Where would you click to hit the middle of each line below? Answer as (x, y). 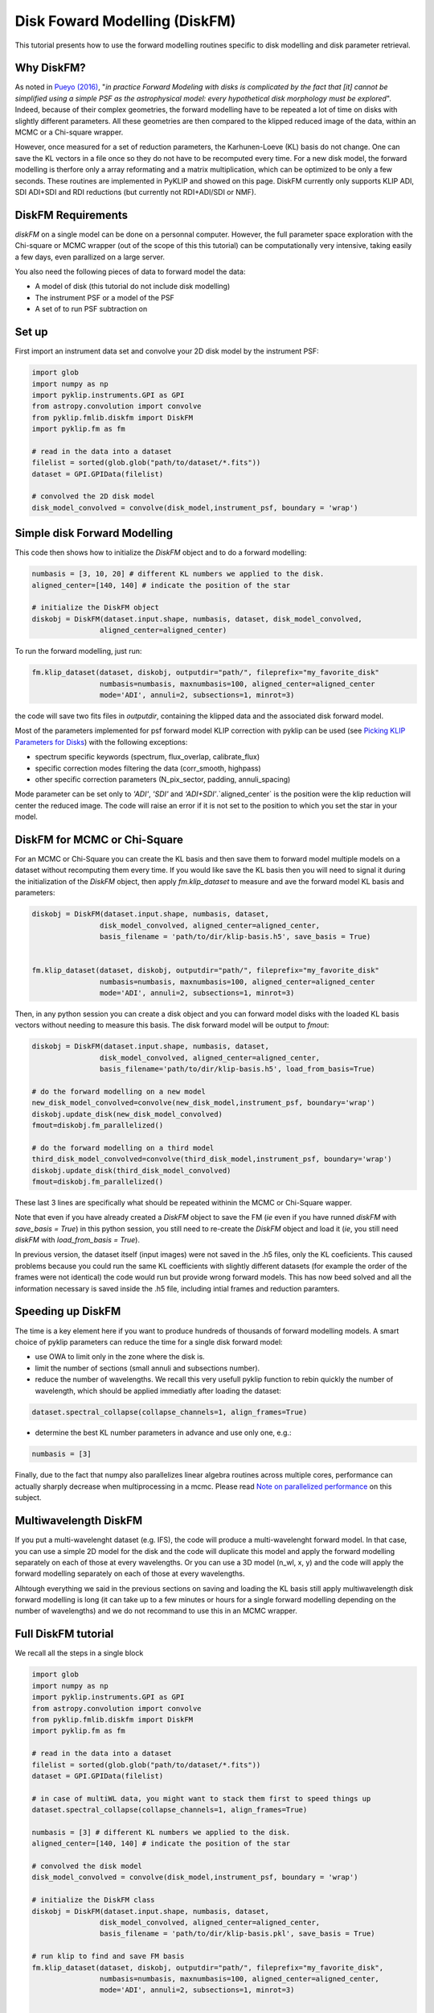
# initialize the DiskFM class (94, 1900)
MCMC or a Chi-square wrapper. (69, 132)
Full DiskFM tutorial (64, 1634)
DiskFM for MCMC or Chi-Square (99, 839)
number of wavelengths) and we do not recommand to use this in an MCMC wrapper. (156, 1611)
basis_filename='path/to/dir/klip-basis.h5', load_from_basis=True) (237, 1069)
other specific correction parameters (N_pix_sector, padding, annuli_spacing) (163, 779)
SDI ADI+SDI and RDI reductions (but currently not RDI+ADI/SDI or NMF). (135, 192)
